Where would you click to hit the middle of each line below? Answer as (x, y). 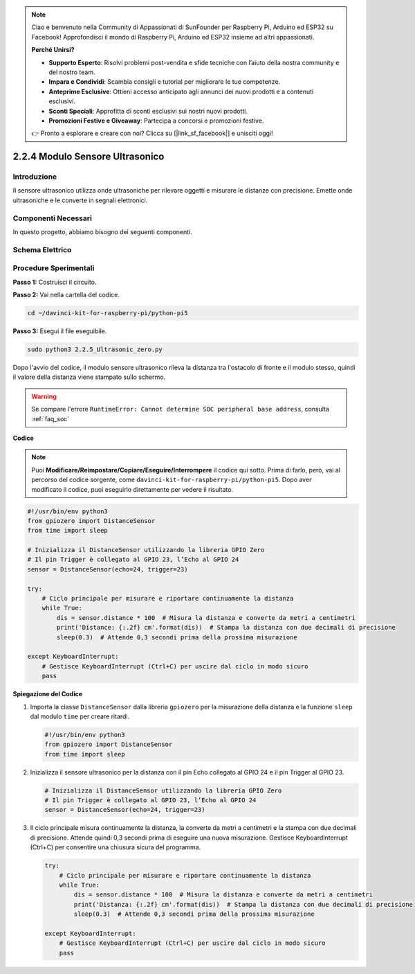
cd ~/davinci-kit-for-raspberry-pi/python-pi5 (108, 313)
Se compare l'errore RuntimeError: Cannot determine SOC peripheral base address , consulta (181, 409)
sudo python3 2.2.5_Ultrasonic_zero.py (95, 349)
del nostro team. (72, 72)
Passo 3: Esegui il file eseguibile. (60, 331)
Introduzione (35, 177)
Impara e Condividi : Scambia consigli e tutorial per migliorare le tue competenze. (165, 82)
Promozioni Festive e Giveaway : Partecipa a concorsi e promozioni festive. (156, 121)
